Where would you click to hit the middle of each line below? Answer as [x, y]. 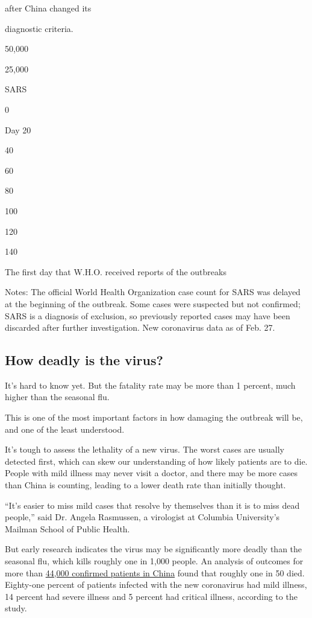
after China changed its [48, 8]
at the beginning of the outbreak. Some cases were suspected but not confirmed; [153, 303]
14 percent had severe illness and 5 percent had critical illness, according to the [151, 596]
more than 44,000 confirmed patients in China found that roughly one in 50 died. [155, 572]
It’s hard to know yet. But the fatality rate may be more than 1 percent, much [150, 385]
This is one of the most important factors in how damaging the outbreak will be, [154, 417]
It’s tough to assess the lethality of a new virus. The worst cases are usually [145, 449]
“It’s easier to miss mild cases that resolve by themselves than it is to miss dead [152, 505]
